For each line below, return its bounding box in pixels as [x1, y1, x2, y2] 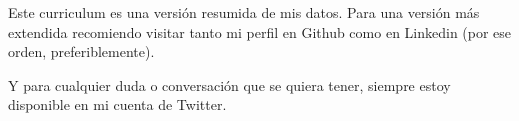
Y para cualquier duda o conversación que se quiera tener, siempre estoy [8, 74, 451, 95]
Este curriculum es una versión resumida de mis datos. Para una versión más [8, 2, 480, 22]
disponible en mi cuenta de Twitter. [8, 94, 227, 115]
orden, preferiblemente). [8, 41, 155, 62]
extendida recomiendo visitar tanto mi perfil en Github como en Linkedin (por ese [8, 21, 512, 42]
